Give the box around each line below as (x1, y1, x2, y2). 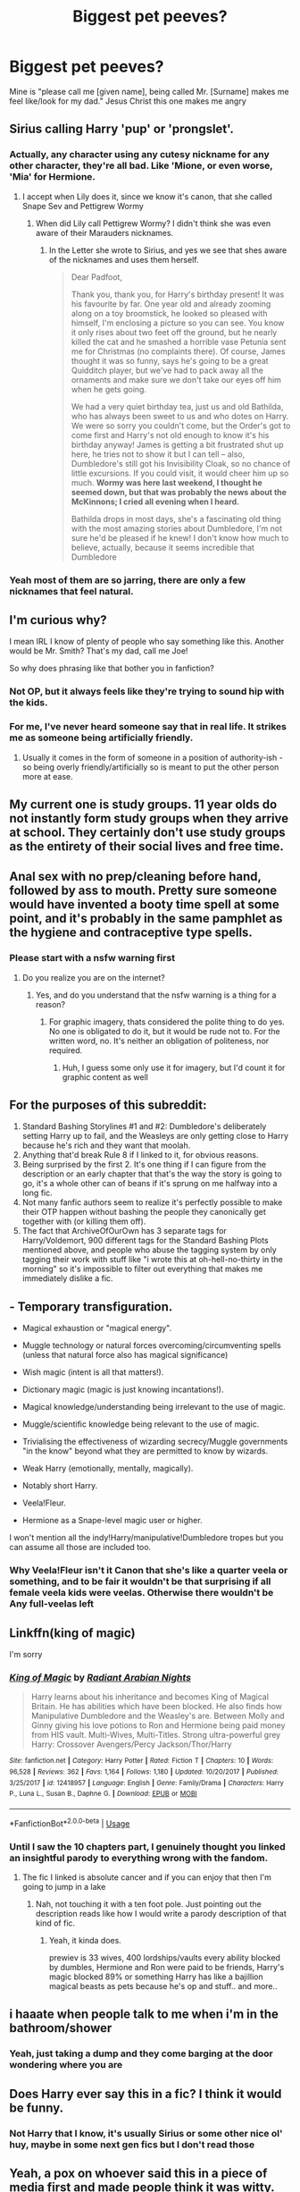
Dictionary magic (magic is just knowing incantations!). (21, 1384, 224, 1395)
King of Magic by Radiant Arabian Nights (9, 1671, 192, 1683)
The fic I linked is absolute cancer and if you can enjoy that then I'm (21, 1871, 272, 1883)
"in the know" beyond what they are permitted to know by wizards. (21, 1446, 269, 1456)
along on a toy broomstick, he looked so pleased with (71, 308, 268, 318)
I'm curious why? (9, 612, 107, 628)
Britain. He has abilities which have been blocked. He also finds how (30, 1701, 283, 1712)
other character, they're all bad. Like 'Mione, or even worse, (9, 159, 273, 172)
